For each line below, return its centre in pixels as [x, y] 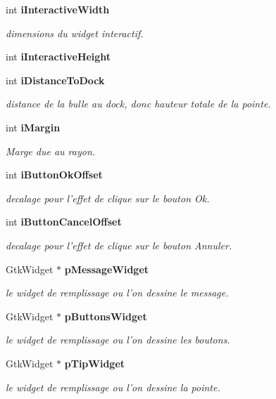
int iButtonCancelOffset [64, 222]
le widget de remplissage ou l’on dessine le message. [117, 293]
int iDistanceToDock [55, 80]
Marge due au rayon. [51, 151]
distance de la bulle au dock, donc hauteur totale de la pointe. [138, 104]
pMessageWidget [107, 269]
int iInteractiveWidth [58, 9]
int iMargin [33, 127]
